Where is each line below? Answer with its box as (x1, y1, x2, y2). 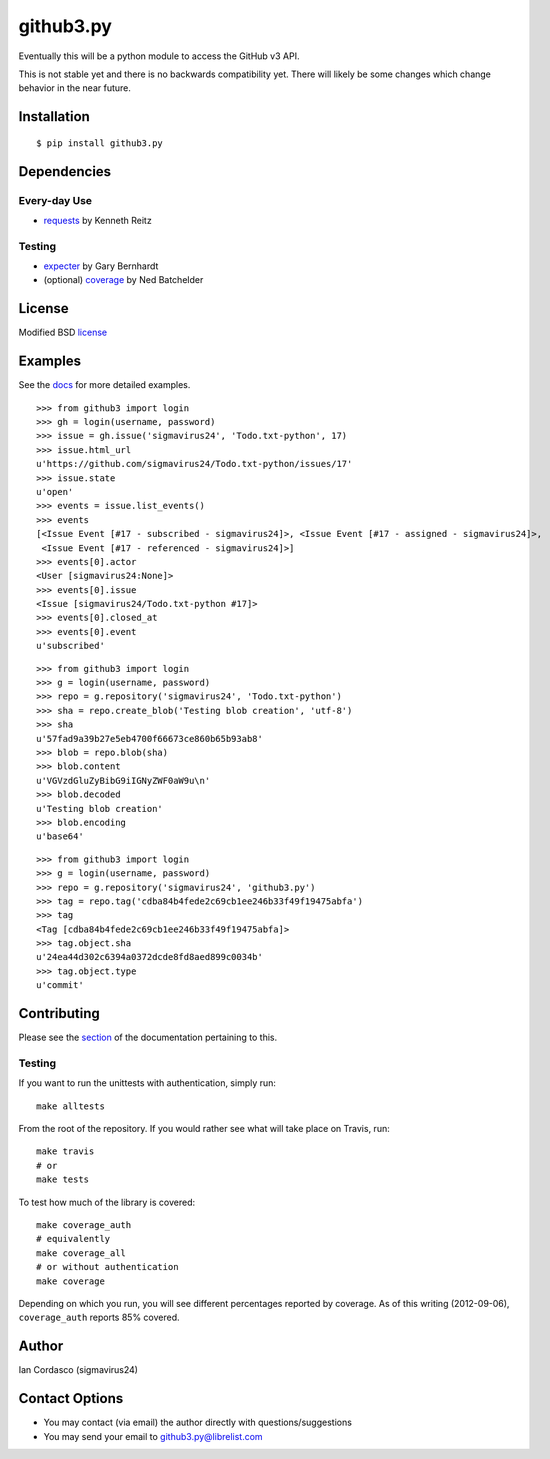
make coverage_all (36, 1247, 127, 1259)
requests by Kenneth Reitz (43, 214, 152, 226)
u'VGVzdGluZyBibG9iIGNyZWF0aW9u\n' (36, 775, 211, 786)
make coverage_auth (36, 1220, 132, 1231)
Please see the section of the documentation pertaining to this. (18, 1031, 278, 1044)
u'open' (36, 486, 74, 497)
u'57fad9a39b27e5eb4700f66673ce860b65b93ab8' (36, 733, 264, 744)
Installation (18, 108, 90, 125)
